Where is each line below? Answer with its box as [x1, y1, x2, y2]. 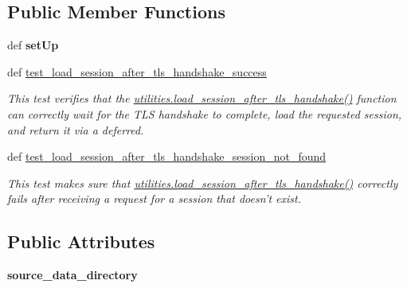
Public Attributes [7, 229, 155, 254]
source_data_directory [7, 267, 138, 283]
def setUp [7, 37, 59, 53]
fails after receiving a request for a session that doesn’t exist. [7, 190, 302, 207]
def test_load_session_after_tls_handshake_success [7, 63, 267, 80]
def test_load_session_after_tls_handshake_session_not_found [7, 148, 327, 165]
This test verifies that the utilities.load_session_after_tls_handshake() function [7, 90, 397, 107]
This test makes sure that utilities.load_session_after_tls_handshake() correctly [7, 174, 398, 191]
